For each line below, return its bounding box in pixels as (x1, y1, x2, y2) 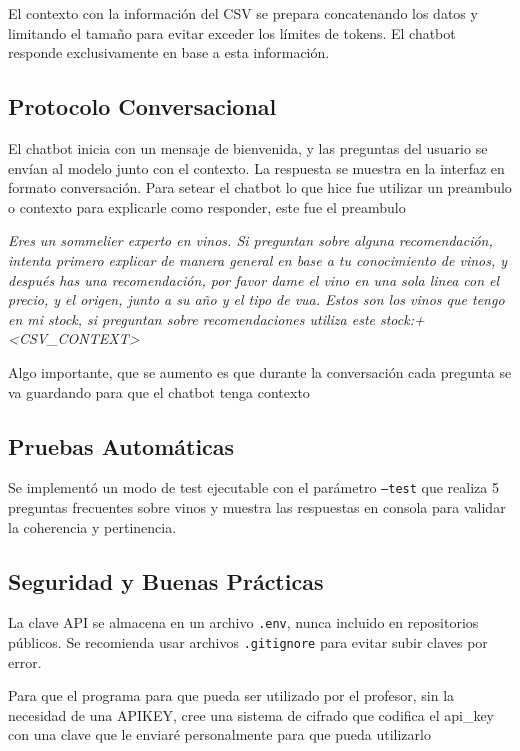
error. (8, 651, 42, 672)
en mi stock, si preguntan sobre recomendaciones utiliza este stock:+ (8, 308, 425, 329)
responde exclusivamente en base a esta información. (8, 42, 330, 63)
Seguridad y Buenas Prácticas (8, 565, 324, 596)
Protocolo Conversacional (8, 91, 277, 122)
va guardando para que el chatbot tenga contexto (8, 381, 310, 402)
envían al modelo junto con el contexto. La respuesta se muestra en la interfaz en (8, 157, 505, 178)
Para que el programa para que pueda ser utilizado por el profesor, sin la (8, 685, 455, 706)
